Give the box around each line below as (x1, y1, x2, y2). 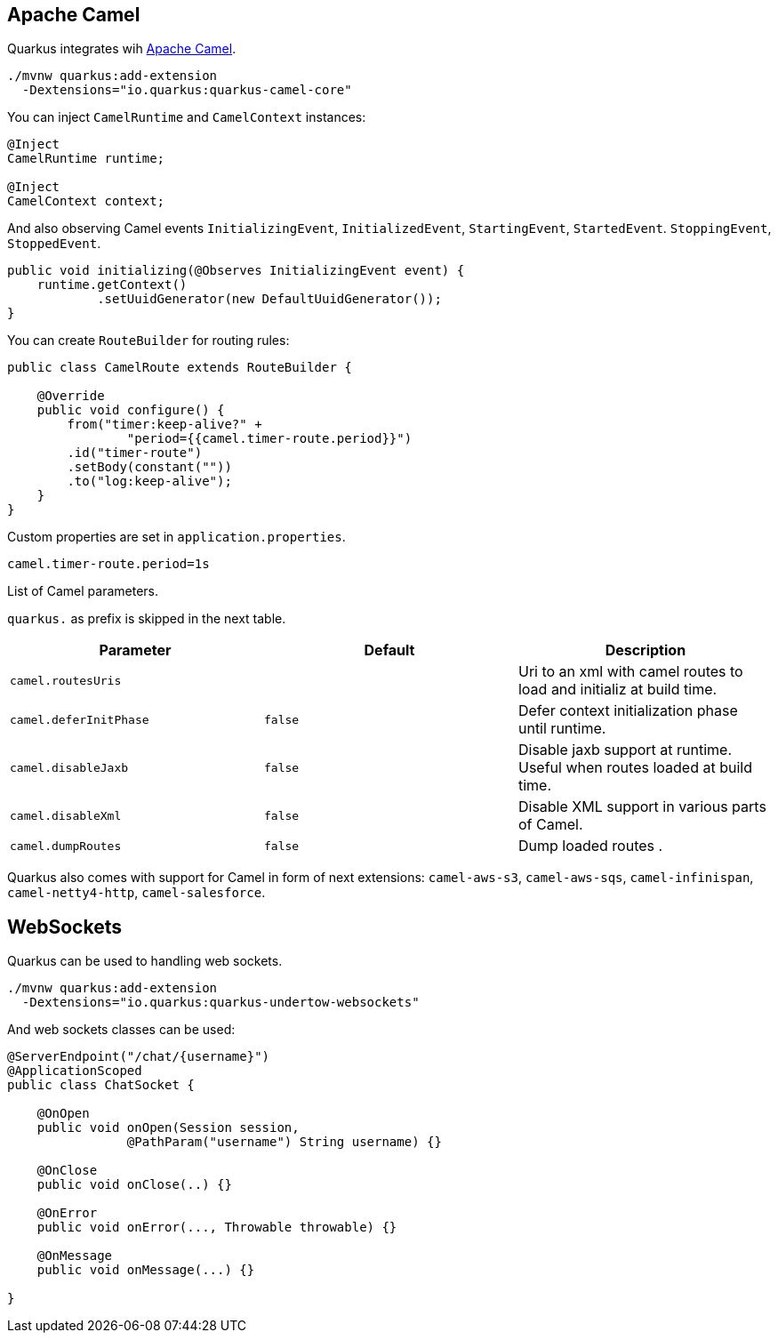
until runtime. (517, 719, 606, 738)
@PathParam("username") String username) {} (126, 1135, 442, 1150)
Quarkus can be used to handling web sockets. (7, 953, 283, 969)
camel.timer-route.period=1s (7, 557, 210, 572)
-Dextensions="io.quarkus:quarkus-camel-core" (21, 83, 352, 98)
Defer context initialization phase (517, 702, 738, 720)
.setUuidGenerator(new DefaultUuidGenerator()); (97, 292, 442, 307)
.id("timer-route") (67, 445, 203, 461)
